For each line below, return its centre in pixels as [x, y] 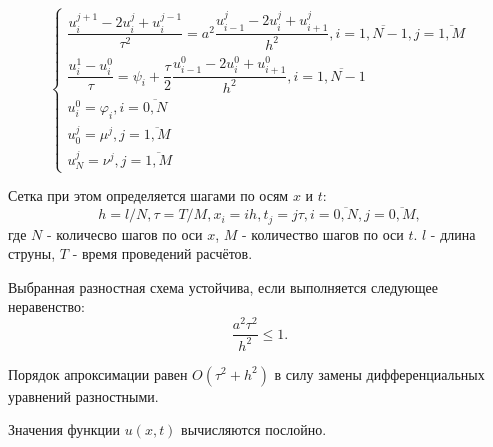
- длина [453, 233]
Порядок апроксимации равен [98, 373]
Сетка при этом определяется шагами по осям [148, 195]
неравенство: [46, 306]
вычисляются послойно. [254, 429]
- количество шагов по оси [323, 233]
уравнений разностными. [83, 395]
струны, [32, 253]
